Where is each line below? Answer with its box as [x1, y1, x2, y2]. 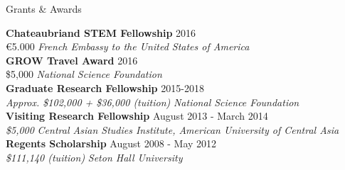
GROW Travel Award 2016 [6, 52, 138, 67]
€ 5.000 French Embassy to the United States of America [6, 39, 250, 54]
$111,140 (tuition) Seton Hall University [6, 149, 183, 164]
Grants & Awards [6, 1, 82, 16]
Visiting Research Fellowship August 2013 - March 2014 [6, 108, 268, 123]
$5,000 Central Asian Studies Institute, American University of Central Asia [6, 122, 339, 137]
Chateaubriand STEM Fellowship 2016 [6, 25, 196, 40]
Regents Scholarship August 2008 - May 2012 [6, 136, 217, 151]
